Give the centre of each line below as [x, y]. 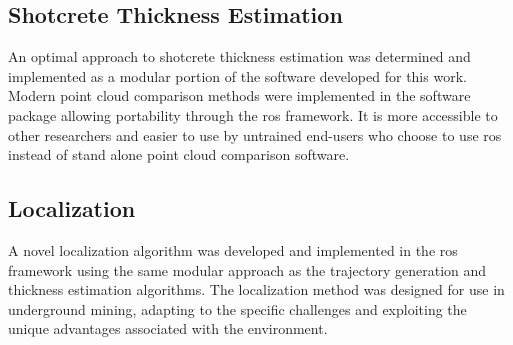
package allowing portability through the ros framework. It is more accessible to [253, 114]
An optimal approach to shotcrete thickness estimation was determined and [239, 56]
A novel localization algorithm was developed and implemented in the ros [233, 249]
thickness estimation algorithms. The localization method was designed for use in [256, 289]
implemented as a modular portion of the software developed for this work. [237, 75]
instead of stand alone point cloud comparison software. [179, 154]
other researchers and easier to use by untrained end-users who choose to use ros [255, 134]
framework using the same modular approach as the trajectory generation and [247, 269]
